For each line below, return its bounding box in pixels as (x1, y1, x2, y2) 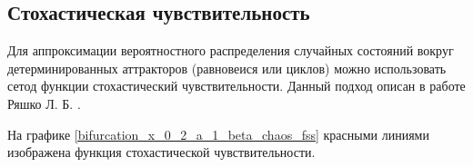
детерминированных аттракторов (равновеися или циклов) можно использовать (7, 58, 447, 77)
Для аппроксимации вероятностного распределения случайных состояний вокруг (7, 41, 454, 60)
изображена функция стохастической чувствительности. (7, 142, 316, 162)
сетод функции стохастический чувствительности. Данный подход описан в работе (7, 76, 466, 95)
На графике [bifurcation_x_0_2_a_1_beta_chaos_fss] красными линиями (7, 124, 429, 143)
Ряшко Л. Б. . (7, 93, 81, 113)
